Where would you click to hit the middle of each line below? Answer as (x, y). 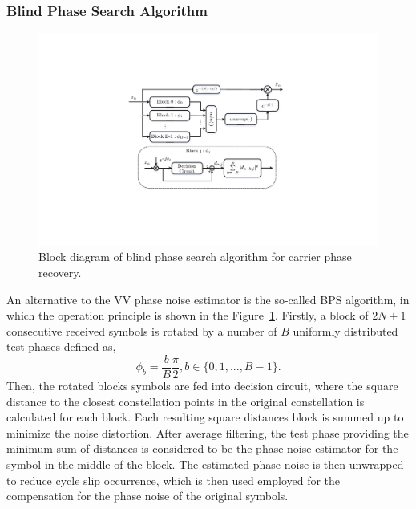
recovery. (60, 272)
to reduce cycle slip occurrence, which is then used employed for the (174, 480)
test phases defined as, (61, 346)
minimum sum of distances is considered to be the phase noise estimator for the (202, 448)
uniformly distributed (345, 330)
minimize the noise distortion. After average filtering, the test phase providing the (208, 432)
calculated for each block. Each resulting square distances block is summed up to (205, 417)
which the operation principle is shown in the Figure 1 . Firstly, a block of (188, 315)
